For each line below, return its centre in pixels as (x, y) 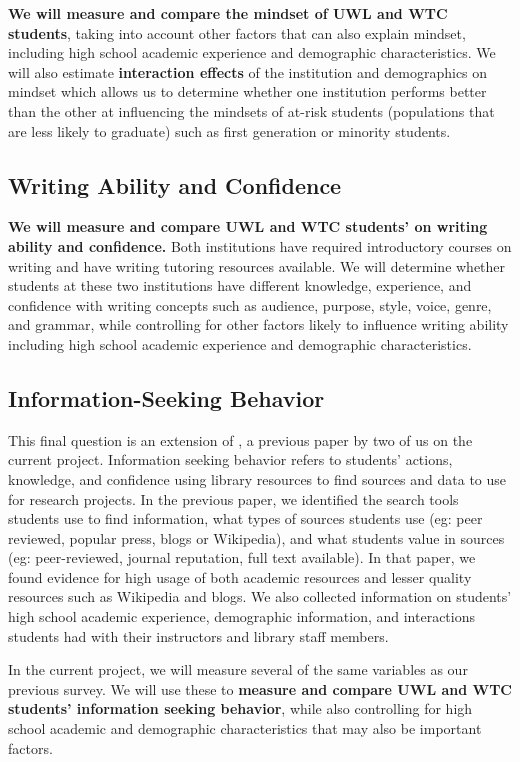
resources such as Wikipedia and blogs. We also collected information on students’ (260, 596)
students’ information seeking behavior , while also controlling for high (240, 708)
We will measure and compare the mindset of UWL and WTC (228, 13)
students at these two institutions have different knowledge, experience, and (240, 285)
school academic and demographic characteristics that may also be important (245, 728)
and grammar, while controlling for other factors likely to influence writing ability (258, 324)
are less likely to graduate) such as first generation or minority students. (229, 130)
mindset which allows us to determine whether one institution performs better (247, 91)
